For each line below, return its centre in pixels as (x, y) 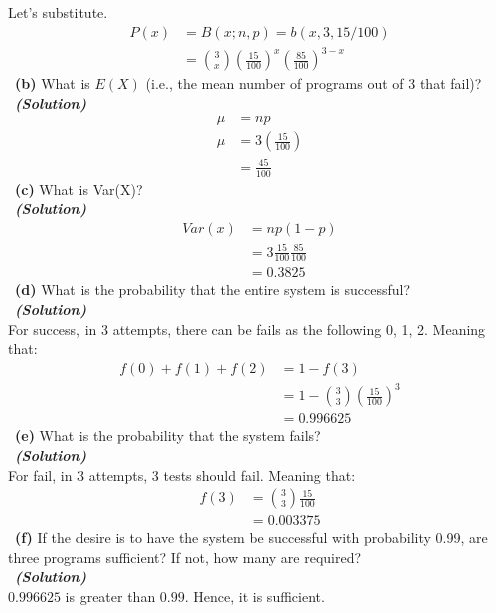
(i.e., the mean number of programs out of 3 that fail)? (313, 83)
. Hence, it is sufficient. (254, 596)
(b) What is (52, 83)
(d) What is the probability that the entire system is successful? (213, 289)
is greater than (110, 596)
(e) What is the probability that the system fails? (168, 435)
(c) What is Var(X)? (79, 188)
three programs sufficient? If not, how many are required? (185, 556)
